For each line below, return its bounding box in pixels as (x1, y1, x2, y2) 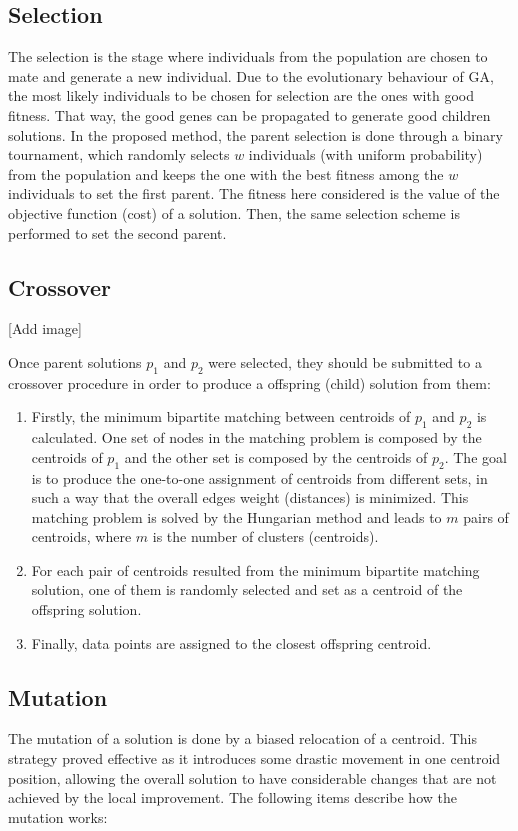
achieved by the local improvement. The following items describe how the (8, 787, 457, 808)
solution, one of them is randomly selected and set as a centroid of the (31, 579, 463, 600)
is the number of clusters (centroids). (152, 526, 379, 547)
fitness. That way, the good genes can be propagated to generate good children (8, 104, 491, 125)
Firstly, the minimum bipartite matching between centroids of (31, 406, 411, 427)
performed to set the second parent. (8, 222, 227, 243)
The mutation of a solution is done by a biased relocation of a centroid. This (8, 728, 477, 749)
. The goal (444, 446, 507, 467)
